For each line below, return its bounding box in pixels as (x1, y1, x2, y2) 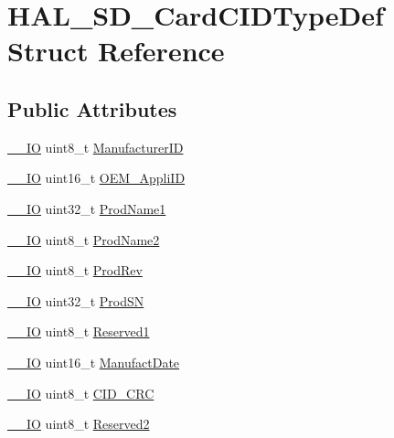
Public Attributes (7, 94, 177, 123)
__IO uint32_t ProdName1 (7, 198, 166, 218)
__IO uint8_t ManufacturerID (7, 137, 184, 156)
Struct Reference (7, 32, 225, 69)
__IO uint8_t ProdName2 (7, 230, 160, 249)
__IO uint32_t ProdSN (7, 291, 144, 310)
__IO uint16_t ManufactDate (7, 352, 180, 371)
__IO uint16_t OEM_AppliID (7, 168, 186, 187)
